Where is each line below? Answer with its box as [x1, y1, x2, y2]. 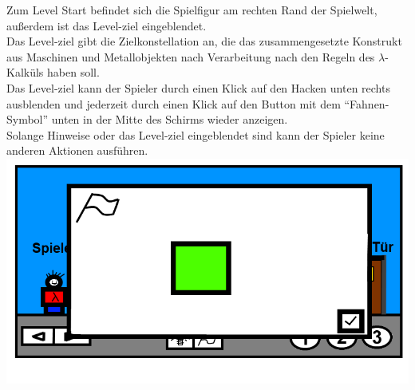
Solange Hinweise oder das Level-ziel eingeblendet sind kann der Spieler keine [6, 126, 385, 143]
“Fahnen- [344, 95, 389, 112]
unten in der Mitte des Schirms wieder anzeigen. [51, 111, 288, 128]
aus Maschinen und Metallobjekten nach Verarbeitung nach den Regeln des [6, 48, 375, 65]
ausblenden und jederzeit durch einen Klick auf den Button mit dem [6, 95, 341, 112]
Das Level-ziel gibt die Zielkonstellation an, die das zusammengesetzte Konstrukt [6, 33, 402, 49]
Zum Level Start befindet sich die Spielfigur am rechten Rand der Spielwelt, [6, 2, 377, 18]
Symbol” [6, 111, 49, 128]
